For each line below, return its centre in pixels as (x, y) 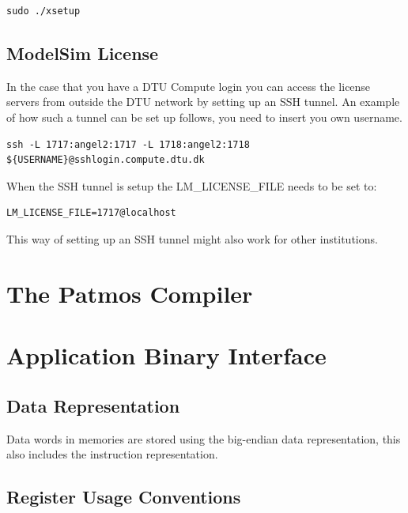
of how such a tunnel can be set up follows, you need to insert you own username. (204, 117)
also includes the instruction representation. (112, 454)
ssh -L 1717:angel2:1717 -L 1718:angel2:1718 (128, 144)
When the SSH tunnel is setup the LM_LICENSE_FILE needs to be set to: (192, 185)
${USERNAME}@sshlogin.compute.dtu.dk (106, 160)
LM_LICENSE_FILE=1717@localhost (91, 213)
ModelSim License (83, 53)
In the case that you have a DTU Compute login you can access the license (189, 86)
